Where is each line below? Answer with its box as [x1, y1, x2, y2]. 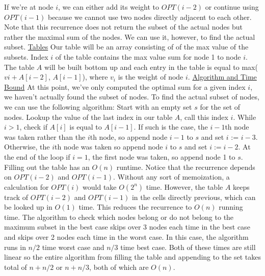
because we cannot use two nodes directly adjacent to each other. [47, 11, 252, 22]
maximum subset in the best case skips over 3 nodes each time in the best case [4, 221, 250, 232]
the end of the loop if [4, 151, 70, 162]
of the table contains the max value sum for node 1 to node [55, 51, 241, 62]
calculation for [4, 181, 49, 192]
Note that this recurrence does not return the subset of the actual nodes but [4, 21, 243, 32]
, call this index [180, 111, 228, 122]
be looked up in [4, 202, 52, 212]
